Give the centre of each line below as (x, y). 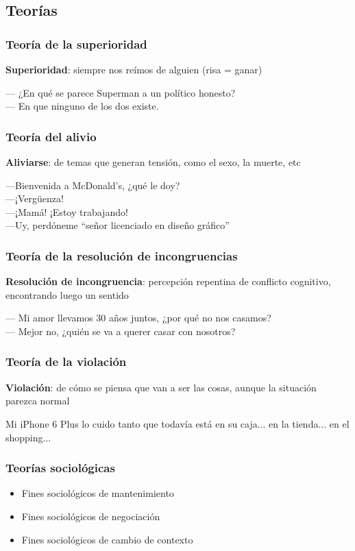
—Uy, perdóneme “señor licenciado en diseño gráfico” (118, 225)
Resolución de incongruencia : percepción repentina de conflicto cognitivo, (168, 281)
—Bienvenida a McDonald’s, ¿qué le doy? (93, 185)
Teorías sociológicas (60, 468)
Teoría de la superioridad (76, 44)
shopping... (28, 437)
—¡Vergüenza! (35, 198)
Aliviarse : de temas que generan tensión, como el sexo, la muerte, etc (153, 162)
